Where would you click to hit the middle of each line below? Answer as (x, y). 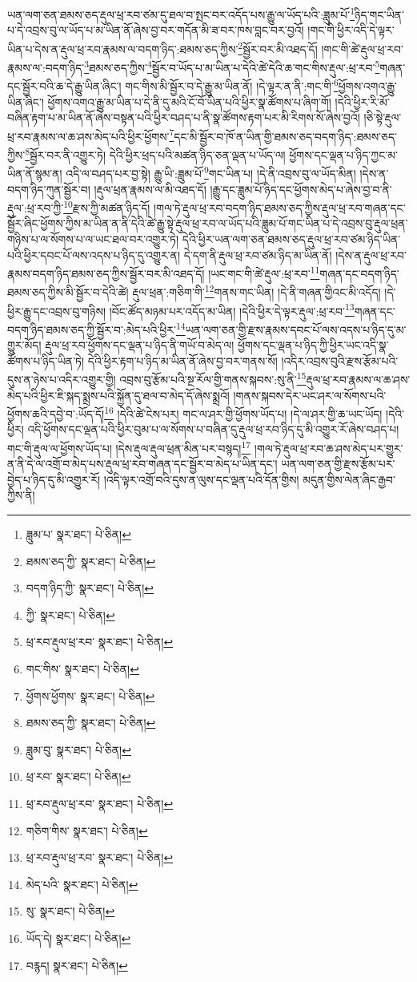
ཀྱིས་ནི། (21, 495)
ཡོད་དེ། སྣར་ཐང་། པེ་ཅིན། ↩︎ (78, 938)
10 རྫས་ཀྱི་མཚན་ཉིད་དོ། (107, 206)
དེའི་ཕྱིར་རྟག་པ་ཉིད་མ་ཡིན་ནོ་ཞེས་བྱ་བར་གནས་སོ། (182, 360)
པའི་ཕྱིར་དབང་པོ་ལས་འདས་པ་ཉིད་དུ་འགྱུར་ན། (94, 255)
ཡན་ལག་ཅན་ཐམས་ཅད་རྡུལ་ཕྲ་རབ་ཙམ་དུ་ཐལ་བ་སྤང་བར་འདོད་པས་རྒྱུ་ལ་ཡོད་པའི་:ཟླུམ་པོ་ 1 (181, 13)
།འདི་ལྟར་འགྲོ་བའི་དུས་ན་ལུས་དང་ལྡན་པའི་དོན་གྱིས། (201, 479)
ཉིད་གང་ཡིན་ (379, 14)
